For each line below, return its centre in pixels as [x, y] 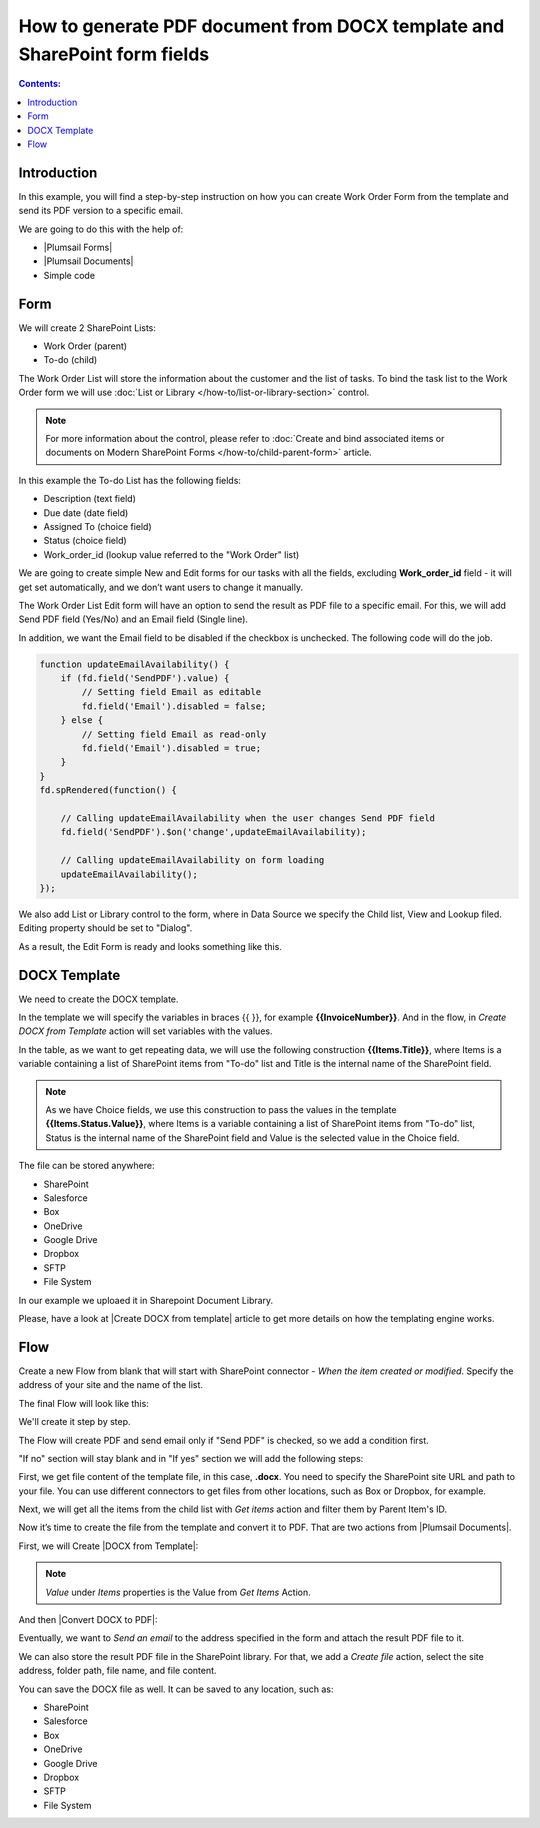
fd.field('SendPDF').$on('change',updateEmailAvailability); [213, 832]
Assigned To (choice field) [97, 526]
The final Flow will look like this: [83, 1403]
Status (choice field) [85, 541]
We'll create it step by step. [74, 1422]
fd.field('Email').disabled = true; [171, 748]
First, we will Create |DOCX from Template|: [108, 1546]
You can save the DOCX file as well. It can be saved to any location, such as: [176, 1689]
